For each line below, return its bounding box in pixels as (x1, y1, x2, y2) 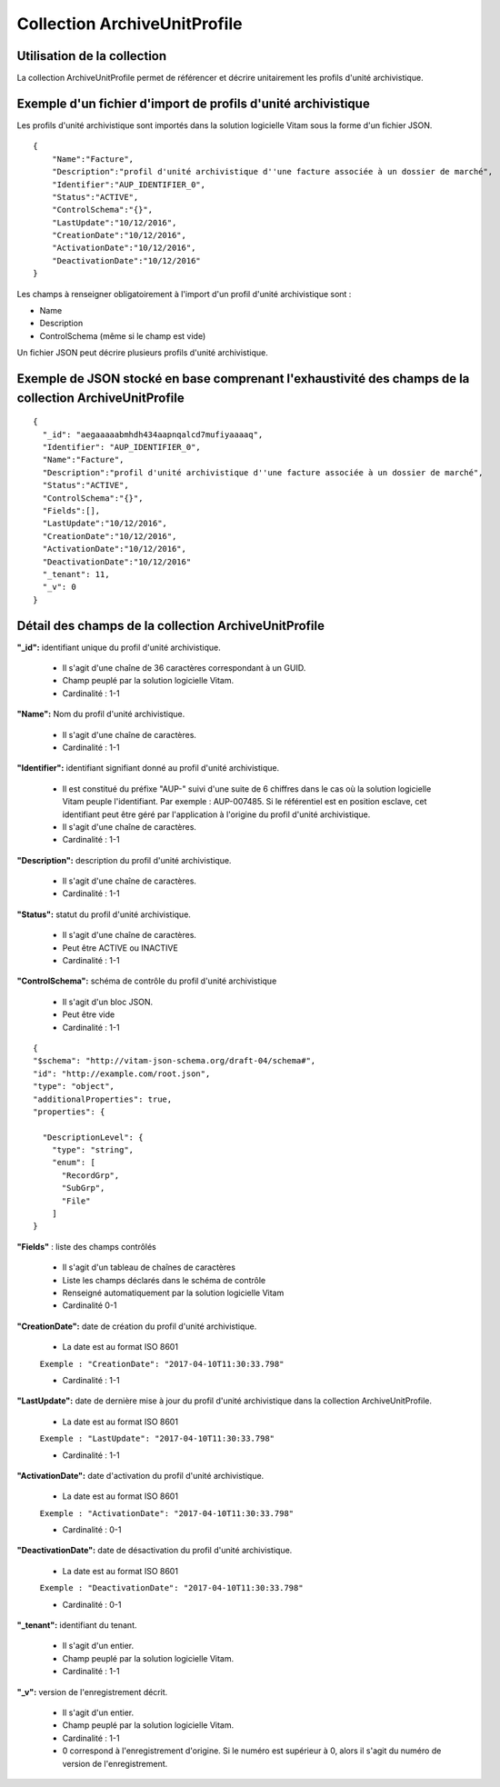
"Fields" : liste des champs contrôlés (16, 1241, 156, 1252)
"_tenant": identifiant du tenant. (16, 1620, 137, 1631)
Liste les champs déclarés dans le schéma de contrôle (62, 1274, 266, 1285)
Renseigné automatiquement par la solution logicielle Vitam (62, 1287, 285, 1298)
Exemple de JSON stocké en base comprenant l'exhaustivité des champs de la (16, 371, 470, 386)
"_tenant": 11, (42, 569, 110, 579)
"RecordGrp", (61, 1170, 120, 1181)
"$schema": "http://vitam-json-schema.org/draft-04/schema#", (33, 1055, 316, 1066)
